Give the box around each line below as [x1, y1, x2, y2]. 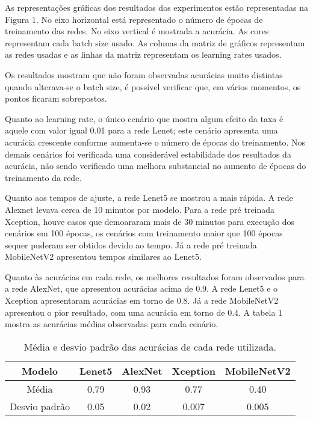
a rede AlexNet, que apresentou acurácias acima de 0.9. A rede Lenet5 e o [5, 282, 278, 295]
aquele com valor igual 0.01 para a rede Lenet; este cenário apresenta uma [5, 124, 278, 137]
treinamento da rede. [5, 171, 82, 183]
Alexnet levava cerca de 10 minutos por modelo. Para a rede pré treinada [5, 203, 275, 215]
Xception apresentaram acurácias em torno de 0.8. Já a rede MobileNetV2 [5, 294, 279, 307]
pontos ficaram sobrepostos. [5, 92, 107, 105]
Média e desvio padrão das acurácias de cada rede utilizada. [23, 339, 276, 354]
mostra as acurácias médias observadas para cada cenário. [5, 318, 218, 330]
